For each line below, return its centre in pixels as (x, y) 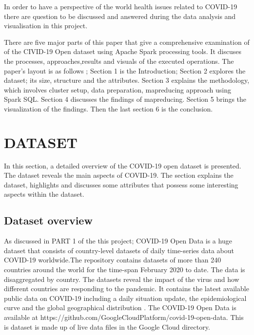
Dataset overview (48, 220)
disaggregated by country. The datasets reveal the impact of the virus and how (122, 279)
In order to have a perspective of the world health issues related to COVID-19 (121, 6)
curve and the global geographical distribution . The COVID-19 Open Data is (120, 307)
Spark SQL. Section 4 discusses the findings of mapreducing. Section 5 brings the (125, 99)
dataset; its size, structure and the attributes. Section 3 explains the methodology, (127, 80)
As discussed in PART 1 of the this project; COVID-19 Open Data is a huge (118, 241)
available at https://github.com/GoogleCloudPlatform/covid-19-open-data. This (124, 317)
